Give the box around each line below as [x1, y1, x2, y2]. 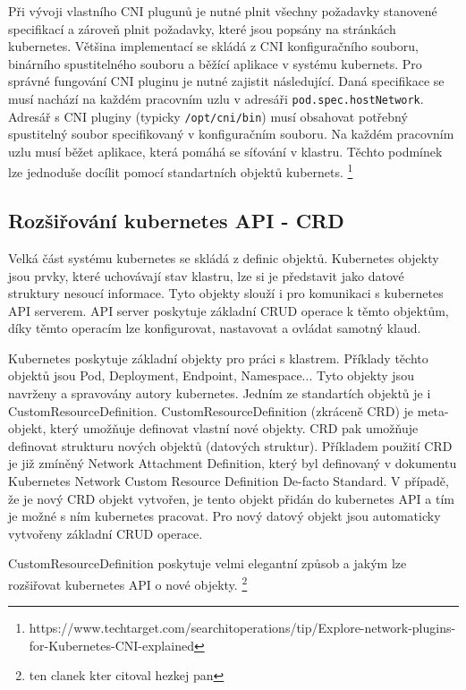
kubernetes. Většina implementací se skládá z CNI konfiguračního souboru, [8, 37, 419, 55]
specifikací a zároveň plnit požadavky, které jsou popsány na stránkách [8, 19, 396, 38]
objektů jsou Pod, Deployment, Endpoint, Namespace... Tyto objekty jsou [8, 366, 414, 385]
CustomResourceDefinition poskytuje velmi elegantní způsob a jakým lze [8, 554, 407, 573]
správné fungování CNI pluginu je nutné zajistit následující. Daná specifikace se [8, 72, 445, 90]
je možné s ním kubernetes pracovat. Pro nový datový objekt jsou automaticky [8, 507, 441, 525]
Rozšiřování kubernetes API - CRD [8, 207, 344, 234]
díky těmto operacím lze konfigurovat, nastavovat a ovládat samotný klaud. [8, 319, 421, 337]
